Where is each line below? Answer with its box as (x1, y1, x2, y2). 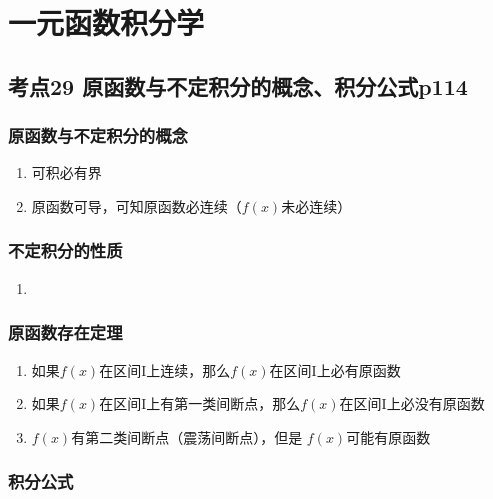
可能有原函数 (346, 426, 431, 447)
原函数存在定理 (8, 320, 123, 345)
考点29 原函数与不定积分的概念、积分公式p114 (8, 70, 468, 101)
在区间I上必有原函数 (269, 359, 401, 380)
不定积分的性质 (8, 238, 123, 263)
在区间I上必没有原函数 (339, 393, 485, 414)
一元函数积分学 (8, 2, 205, 43)
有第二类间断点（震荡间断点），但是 (71, 426, 303, 447)
